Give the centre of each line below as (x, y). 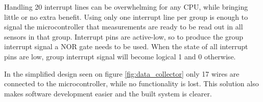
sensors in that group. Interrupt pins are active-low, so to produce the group (124, 36)
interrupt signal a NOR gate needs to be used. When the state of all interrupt (126, 46)
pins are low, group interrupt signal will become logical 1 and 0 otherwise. (120, 56)
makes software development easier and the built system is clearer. (108, 93)
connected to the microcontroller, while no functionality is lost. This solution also (131, 83)
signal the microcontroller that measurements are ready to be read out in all (124, 27)
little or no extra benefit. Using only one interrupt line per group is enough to (126, 16)
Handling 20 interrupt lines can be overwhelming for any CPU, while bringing (126, 7)
